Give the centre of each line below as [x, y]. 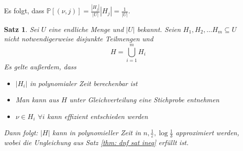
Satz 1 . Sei [21, 29]
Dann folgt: [21, 133]
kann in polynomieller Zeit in [97, 133]
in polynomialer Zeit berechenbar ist [84, 83]
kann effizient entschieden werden [98, 116]
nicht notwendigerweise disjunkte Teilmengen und [79, 39]
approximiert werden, [208, 133]
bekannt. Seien [159, 29]
